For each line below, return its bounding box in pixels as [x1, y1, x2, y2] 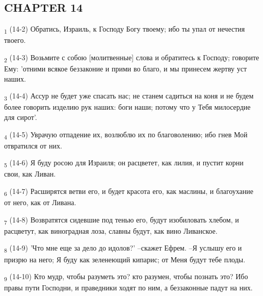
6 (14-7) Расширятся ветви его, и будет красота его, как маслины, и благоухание [4, 185, 253, 198]
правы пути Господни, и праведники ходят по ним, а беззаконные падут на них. [4, 282, 253, 293]
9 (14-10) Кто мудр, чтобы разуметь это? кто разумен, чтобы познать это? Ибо [4, 271, 248, 283]
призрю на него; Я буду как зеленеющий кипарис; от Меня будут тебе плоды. [4, 254, 246, 264]
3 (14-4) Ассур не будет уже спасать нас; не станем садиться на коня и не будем [4, 90, 254, 103]
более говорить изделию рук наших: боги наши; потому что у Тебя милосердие [4, 102, 251, 112]
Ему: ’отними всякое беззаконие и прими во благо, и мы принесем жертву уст [4, 63, 247, 74]
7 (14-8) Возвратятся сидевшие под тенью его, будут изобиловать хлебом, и [4, 214, 239, 226]
